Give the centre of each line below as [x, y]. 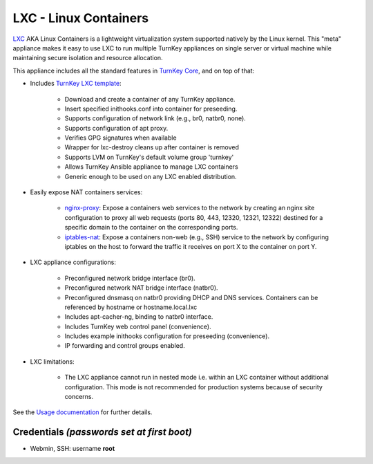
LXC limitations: [52, 361]
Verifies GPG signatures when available [121, 138]
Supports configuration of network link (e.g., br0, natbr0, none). [155, 118]
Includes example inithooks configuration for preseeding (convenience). [167, 336]
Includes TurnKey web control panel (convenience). [138, 326]
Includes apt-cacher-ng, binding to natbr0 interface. [139, 317]
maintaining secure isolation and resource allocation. [88, 58]
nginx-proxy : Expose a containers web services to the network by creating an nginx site [190, 208]
